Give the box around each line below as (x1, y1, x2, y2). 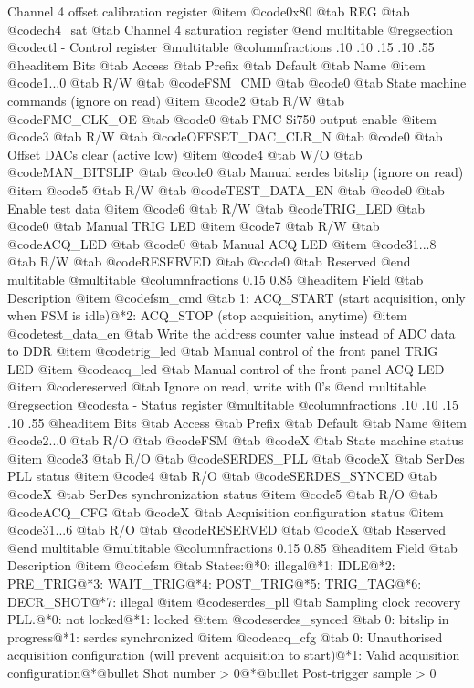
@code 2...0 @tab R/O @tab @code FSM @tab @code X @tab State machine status (7, 431, 464, 450)
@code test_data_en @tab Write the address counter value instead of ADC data (7, 323, 456, 342)
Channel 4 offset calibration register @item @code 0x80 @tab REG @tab (7, 2, 410, 20)
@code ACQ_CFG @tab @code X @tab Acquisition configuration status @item (7, 502, 444, 521)
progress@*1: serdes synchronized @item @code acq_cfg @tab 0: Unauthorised (7, 627, 443, 646)
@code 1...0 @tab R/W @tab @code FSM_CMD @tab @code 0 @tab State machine (7, 73, 467, 92)
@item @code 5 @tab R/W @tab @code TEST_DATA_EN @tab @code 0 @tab (7, 180, 445, 199)
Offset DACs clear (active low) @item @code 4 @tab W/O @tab (7, 144, 363, 163)
